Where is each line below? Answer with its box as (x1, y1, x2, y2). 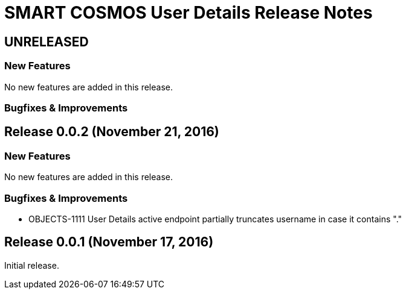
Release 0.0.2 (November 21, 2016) (4, 124, 219, 140)
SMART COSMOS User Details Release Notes (4, 2, 373, 23)
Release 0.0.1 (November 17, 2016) (4, 234, 214, 250)
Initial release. (4, 260, 59, 271)
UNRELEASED (4, 34, 89, 49)
